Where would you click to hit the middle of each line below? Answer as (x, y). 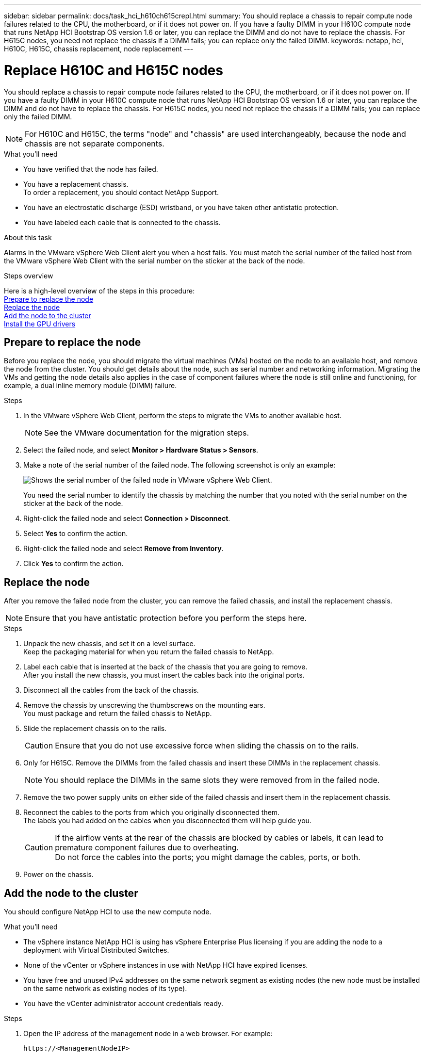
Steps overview (29, 276)
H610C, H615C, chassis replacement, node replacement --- (99, 49)
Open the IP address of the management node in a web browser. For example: (148, 1034)
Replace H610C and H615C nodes (114, 70)
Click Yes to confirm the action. (74, 564)
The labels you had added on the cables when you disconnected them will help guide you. (167, 821)
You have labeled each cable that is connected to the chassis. (122, 222)
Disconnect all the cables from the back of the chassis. (111, 690)
